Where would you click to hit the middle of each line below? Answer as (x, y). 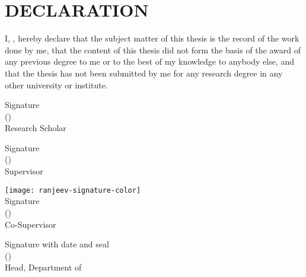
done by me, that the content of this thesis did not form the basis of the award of (153, 50)
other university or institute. (56, 85)
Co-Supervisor (31, 224)
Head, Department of (43, 267)
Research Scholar (36, 128)
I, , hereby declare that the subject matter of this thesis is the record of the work (152, 38)
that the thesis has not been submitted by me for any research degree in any (144, 73)
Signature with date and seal (57, 244)
